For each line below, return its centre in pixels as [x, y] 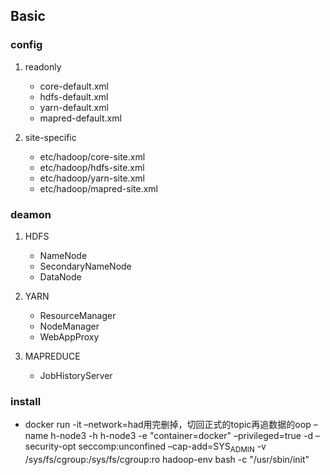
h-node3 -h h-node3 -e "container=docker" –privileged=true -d [181, 436]
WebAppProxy [69, 336]
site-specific [50, 137]
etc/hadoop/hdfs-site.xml [92, 167]
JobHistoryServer [76, 375]
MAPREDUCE [52, 356]
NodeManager [69, 326]
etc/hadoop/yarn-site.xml [92, 178]
